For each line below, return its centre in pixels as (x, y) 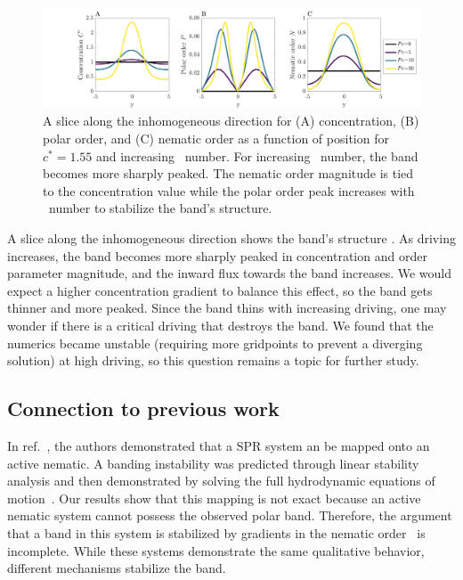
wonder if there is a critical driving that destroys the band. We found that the (220, 325)
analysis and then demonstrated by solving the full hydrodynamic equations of (221, 481)
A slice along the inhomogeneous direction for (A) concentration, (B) (231, 121)
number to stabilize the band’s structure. (160, 208)
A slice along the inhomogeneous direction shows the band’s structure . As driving (231, 238)
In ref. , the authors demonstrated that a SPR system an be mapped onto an (219, 445)
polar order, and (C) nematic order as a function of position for (216, 139)
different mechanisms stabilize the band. (117, 568)
